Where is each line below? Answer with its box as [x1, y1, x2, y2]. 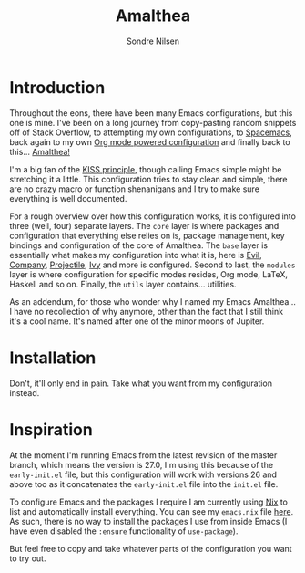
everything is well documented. [9, 193, 127, 203]
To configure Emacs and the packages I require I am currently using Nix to [9, 496, 289, 507]
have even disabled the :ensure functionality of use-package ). [9, 526, 239, 537]
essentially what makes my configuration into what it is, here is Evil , [9, 249, 262, 260]
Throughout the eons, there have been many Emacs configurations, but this [9, 107, 293, 119]
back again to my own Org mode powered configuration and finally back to [9, 136, 290, 147]
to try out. [9, 553, 46, 564]
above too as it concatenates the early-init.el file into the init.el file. [9, 478, 279, 489]
